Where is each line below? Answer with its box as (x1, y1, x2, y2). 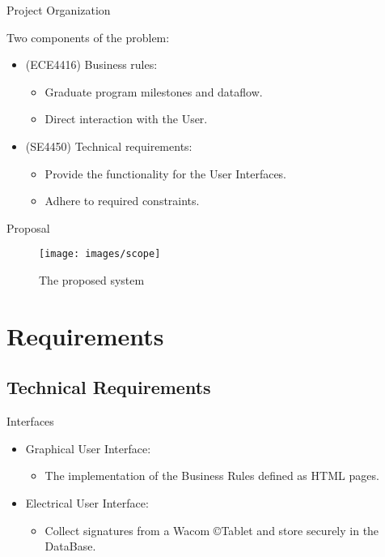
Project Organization (6, 2, 111, 18)
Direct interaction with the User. (44, 110, 208, 127)
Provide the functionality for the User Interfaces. (44, 165, 287, 182)
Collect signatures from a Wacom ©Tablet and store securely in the (44, 521, 379, 538)
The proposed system (39, 272, 145, 288)
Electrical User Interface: (25, 494, 149, 511)
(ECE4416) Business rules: (25, 56, 158, 73)
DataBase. (44, 538, 96, 555)
